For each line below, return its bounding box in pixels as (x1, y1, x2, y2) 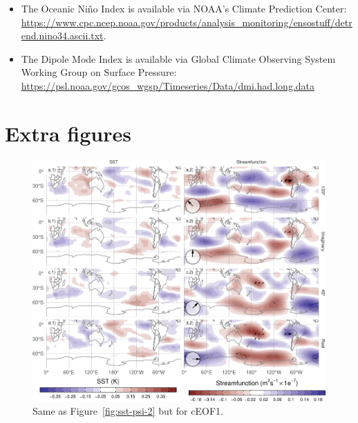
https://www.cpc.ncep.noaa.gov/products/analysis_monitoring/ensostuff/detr (21, 14, 352, 29)
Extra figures (5, 119, 131, 147)
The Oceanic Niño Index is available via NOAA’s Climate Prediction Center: (21, 1, 347, 15)
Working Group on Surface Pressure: (21, 65, 177, 79)
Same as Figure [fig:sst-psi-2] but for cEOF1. (32, 404, 223, 418)
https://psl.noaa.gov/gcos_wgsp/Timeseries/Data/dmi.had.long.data (21, 78, 315, 92)
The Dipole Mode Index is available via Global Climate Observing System (21, 51, 336, 66)
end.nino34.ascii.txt (21, 28, 104, 43)
